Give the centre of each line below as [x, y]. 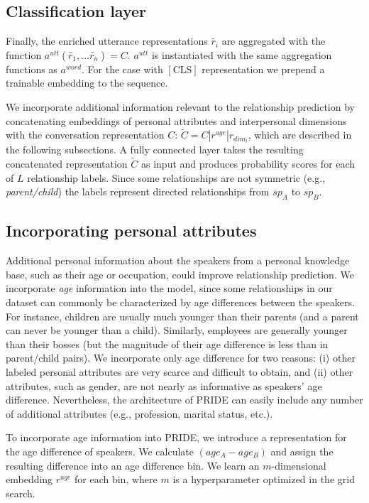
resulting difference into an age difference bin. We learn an [133, 465]
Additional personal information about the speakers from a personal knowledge [178, 260]
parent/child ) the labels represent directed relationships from [138, 191]
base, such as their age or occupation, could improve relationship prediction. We [180, 274]
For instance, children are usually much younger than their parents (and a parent [182, 316]
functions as [32, 69]
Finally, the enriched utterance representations [107, 41]
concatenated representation [67, 164]
